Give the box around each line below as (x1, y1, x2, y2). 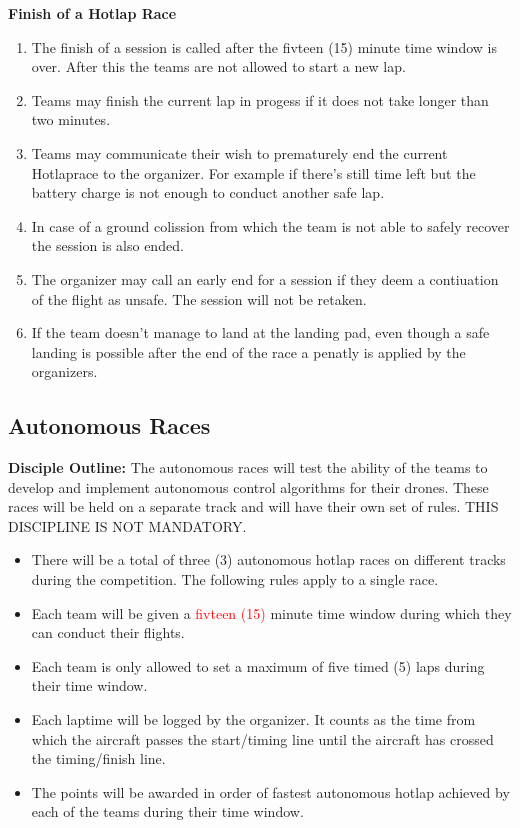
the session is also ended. (31, 235, 184, 256)
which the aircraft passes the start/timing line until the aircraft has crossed (31, 728, 494, 749)
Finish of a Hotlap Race (8, 3, 177, 23)
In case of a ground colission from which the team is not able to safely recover (31, 215, 510, 236)
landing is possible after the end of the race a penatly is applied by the (31, 341, 466, 362)
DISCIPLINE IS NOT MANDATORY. (8, 515, 247, 536)
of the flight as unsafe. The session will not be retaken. (31, 288, 367, 309)
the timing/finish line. (31, 748, 166, 769)
